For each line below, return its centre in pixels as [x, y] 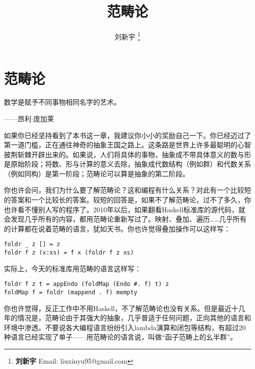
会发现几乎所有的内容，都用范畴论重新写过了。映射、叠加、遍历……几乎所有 [125, 219]
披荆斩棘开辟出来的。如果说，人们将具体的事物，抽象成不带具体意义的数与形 [127, 154]
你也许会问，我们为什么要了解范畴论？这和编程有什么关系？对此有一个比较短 [127, 190]
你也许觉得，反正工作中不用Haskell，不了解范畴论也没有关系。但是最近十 [121, 308]
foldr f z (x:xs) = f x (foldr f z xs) [69, 253]
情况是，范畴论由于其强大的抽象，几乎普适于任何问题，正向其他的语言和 [134, 318]
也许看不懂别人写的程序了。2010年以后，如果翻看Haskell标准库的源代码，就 [125, 209]
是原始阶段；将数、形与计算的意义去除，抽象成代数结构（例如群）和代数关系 [127, 164]
